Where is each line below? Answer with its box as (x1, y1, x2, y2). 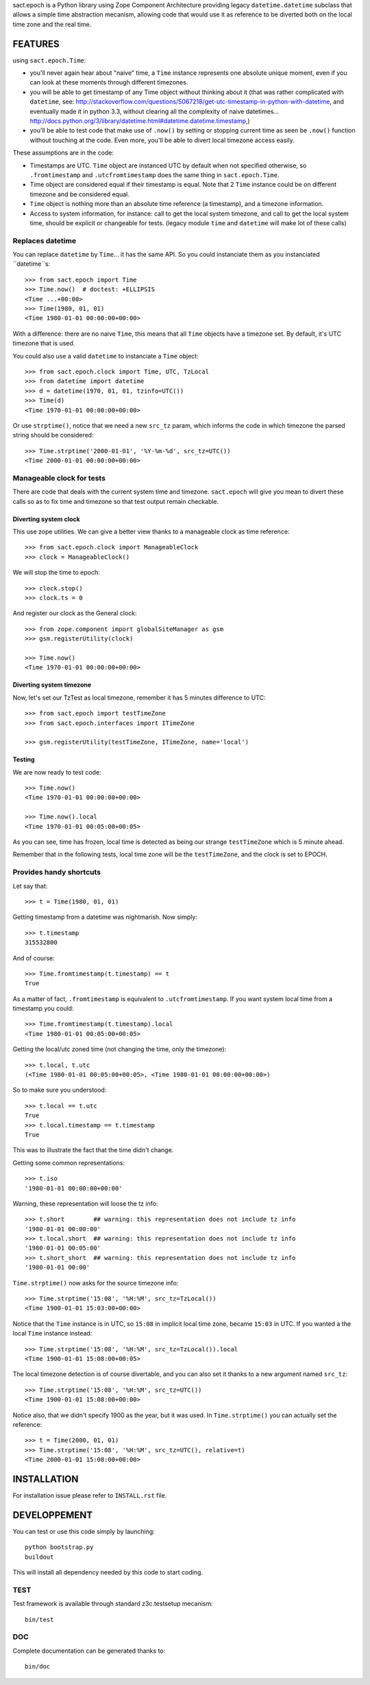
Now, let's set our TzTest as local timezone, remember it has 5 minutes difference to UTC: (12, 694, 266, 702)
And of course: (12, 954, 55, 962)
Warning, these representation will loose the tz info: (12, 1199, 158, 1208)
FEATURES (12, 38, 60, 49)
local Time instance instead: (12, 1329, 92, 1338)
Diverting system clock (12, 515, 80, 523)
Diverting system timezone (12, 680, 92, 689)
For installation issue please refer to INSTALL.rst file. (12, 1491, 167, 1500)
